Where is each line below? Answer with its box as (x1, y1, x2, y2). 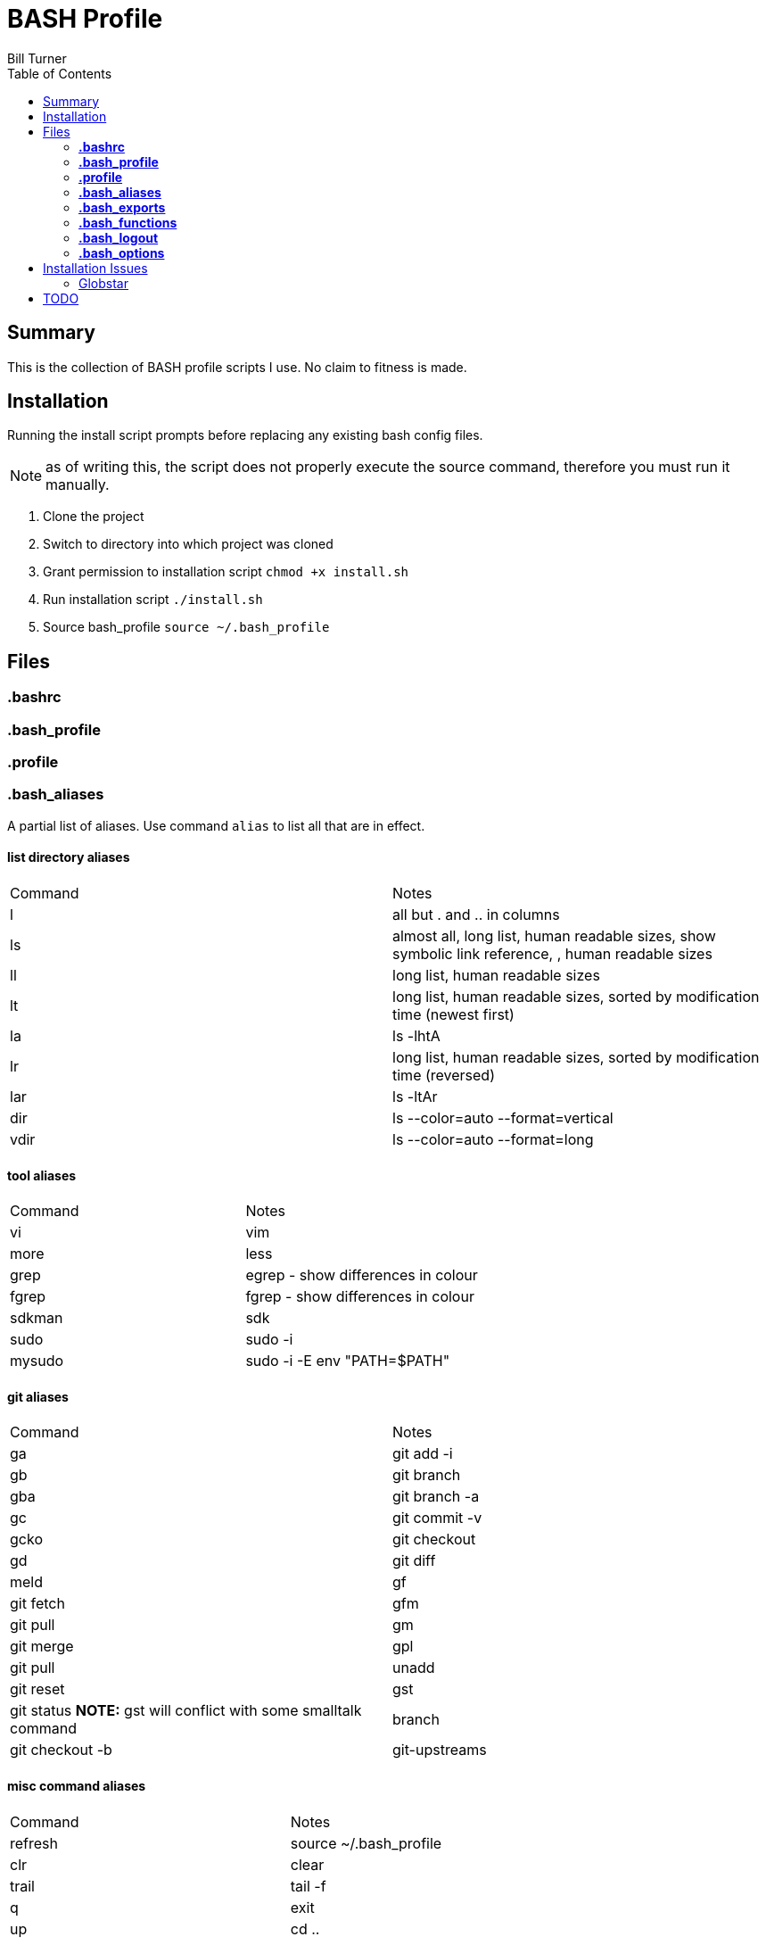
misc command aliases (7, 1778, 146, 1794)
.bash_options (78, 244, 165, 261)
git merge (10, 1637, 74, 1656)
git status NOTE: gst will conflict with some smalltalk (10, 1701, 362, 1720)
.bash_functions (78, 214, 177, 230)
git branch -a (392, 1487, 480, 1506)
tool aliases (7, 1167, 77, 1183)
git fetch (10, 1594, 65, 1613)
